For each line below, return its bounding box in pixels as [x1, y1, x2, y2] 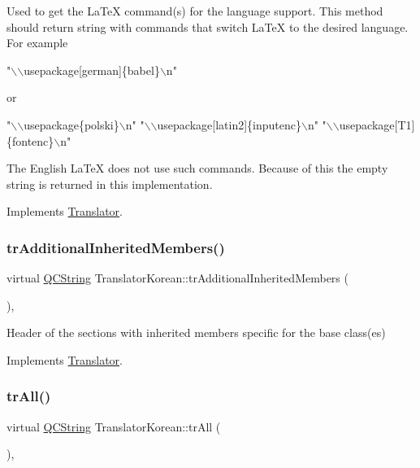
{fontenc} [6, 132, 54, 149]
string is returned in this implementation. [6, 175, 213, 192]
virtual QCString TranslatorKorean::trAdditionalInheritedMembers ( [6, 269, 349, 286]
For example [6, 34, 68, 51]
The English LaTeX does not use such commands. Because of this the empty [6, 160, 388, 177]
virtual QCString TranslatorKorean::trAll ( [6, 418, 221, 435]
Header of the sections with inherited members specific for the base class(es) [6, 324, 386, 341]
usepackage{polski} [24, 116, 119, 133]
